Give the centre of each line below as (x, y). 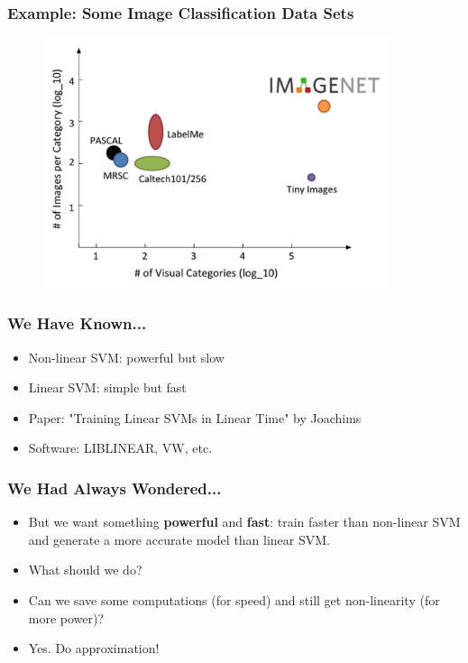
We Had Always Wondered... (115, 488)
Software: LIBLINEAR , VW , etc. (120, 448)
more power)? (66, 617)
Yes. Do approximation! (94, 648)
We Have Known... (77, 323)
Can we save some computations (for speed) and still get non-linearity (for (234, 599)
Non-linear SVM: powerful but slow (126, 357)
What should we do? (85, 570)
